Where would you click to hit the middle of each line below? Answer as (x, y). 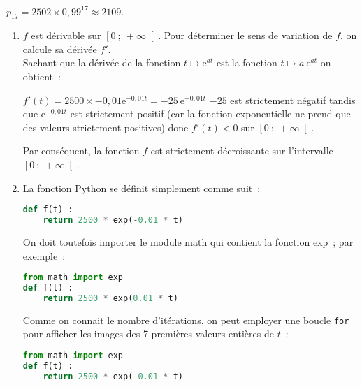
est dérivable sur (66, 35)
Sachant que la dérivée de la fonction (102, 63)
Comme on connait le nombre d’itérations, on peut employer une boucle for (186, 320)
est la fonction (247, 63)
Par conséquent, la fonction (81, 151)
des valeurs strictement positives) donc (106, 127)
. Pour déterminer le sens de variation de (245, 35)
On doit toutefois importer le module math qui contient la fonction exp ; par (188, 241)
